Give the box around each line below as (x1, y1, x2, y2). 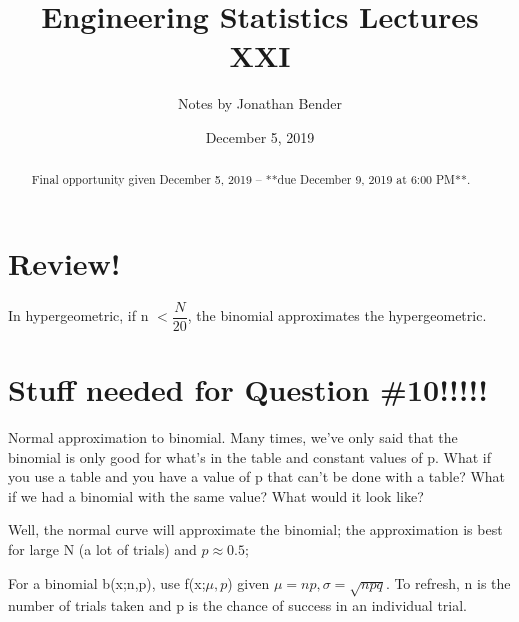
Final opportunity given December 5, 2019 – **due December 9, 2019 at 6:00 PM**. (31, 171, 471, 188)
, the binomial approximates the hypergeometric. (187, 305, 487, 326)
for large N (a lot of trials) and (8, 539, 197, 560)
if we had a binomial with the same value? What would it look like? (8, 485, 424, 506)
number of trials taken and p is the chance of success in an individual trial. (8, 595, 468, 616)
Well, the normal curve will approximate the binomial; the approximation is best (8, 519, 503, 540)
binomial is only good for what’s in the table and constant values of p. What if (8, 446, 491, 467)
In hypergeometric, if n (8, 305, 149, 326)
